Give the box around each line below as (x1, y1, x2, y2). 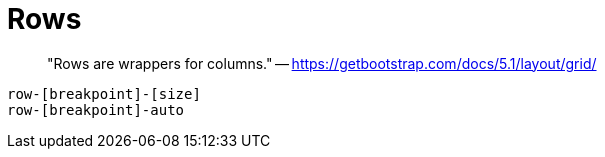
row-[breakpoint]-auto (7, 101, 185, 118)
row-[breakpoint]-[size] (7, 85, 201, 102)
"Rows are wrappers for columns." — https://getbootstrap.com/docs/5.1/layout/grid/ (47, 54, 597, 72)
